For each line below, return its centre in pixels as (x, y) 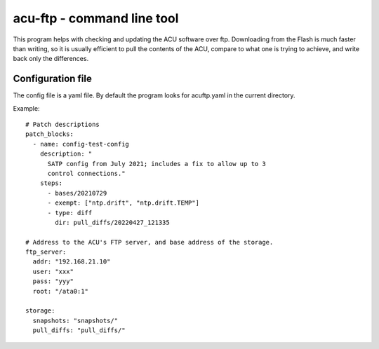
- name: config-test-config (81, 144)
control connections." (86, 173)
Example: (26, 108)
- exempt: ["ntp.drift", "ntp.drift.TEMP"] (124, 203)
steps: (51, 183)
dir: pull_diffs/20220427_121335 (112, 222)
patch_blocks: (49, 134)
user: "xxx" (53, 271)
